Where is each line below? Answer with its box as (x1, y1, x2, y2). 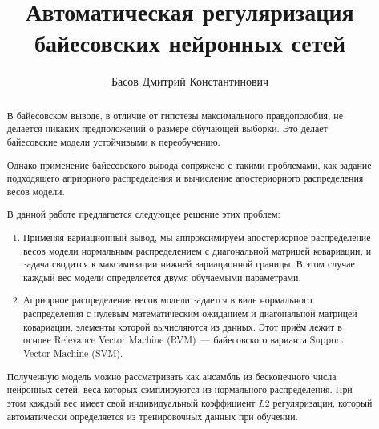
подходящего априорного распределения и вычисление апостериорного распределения (6, 171, 364, 185)
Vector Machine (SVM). (23, 347, 123, 360)
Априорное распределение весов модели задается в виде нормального (23, 293, 312, 307)
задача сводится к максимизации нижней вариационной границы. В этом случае (23, 257, 355, 271)
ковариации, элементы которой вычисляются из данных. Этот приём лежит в (23, 319, 342, 333)
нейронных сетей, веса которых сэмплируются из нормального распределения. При (6, 383, 353, 396)
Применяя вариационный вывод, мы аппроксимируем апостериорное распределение (23, 230, 371, 243)
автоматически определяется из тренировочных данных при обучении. (6, 409, 298, 423)
